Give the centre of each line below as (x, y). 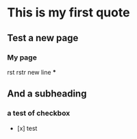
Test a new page (43, 38)
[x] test (27, 128)
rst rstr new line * (32, 72)
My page (22, 58)
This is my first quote (68, 13)
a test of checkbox (39, 113)
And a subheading (47, 94)
